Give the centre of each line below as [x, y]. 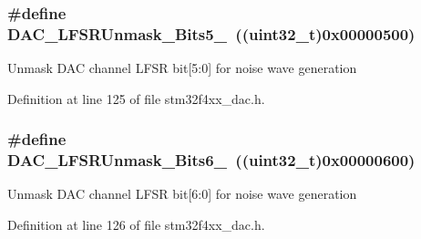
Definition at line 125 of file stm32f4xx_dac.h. [136, 98]
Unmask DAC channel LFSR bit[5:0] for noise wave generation [182, 68]
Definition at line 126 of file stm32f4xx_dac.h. [136, 225]
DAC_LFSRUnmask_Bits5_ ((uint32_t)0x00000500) [211, 33]
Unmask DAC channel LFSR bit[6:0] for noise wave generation [182, 194]
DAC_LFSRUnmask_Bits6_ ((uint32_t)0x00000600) [211, 160]
